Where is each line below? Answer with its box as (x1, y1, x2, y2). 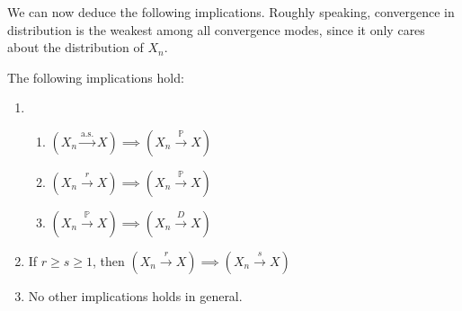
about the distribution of (7, 38, 144, 57)
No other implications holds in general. (28, 286, 243, 305)
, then (93, 251, 125, 270)
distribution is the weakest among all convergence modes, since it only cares (7, 20, 425, 39)
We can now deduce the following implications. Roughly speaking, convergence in (7, 3, 455, 21)
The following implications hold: (7, 67, 184, 86)
